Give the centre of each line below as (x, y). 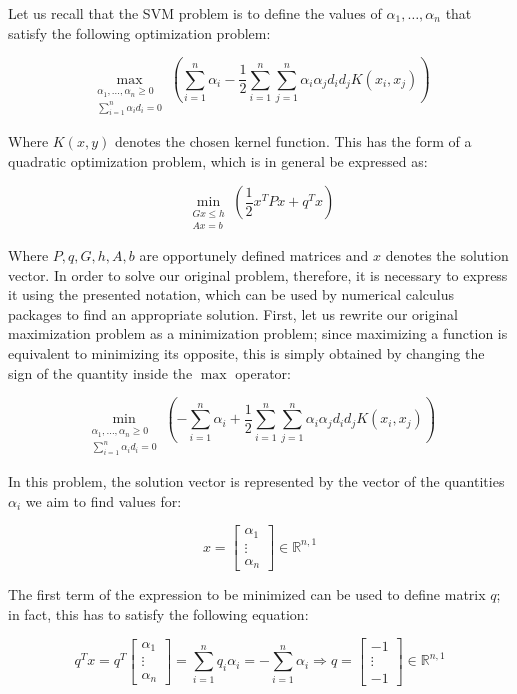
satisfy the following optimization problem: (139, 32)
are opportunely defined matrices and (254, 254)
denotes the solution (447, 254)
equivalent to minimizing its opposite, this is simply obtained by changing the (246, 352)
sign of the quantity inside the (100, 372)
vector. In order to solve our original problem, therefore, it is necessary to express (258, 274)
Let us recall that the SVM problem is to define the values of (195, 13)
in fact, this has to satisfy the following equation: (158, 613)
